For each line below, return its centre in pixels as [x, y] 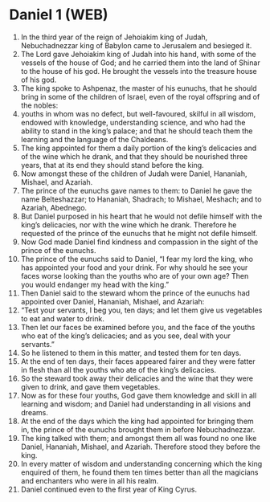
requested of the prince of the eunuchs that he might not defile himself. [139, 233]
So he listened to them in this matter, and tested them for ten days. [131, 353]
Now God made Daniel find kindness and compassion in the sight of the [139, 242]
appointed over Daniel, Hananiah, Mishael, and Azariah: [112, 301]
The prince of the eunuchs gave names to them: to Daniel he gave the [136, 190]
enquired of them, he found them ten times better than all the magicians [139, 472]
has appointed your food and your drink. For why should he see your [134, 267]
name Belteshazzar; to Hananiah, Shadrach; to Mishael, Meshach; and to [141, 199]
